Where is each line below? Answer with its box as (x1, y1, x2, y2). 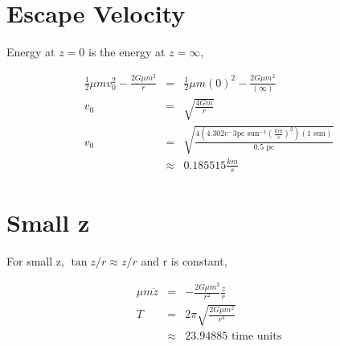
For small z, (6, 252, 64, 269)
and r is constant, (141, 252, 227, 269)
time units (231, 330, 282, 342)
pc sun (236, 130, 260, 138)
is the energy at (88, 43, 166, 60)
